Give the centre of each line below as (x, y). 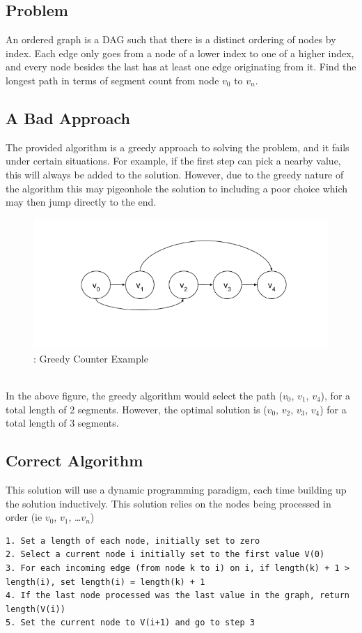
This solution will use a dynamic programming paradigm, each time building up (176, 489)
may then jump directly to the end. (81, 202)
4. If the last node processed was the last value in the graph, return (178, 596)
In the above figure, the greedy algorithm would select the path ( (144, 395)
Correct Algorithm (74, 460)
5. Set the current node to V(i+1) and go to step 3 (130, 623)
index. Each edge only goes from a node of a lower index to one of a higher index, (180, 53)
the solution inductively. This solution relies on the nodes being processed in (168, 503)
